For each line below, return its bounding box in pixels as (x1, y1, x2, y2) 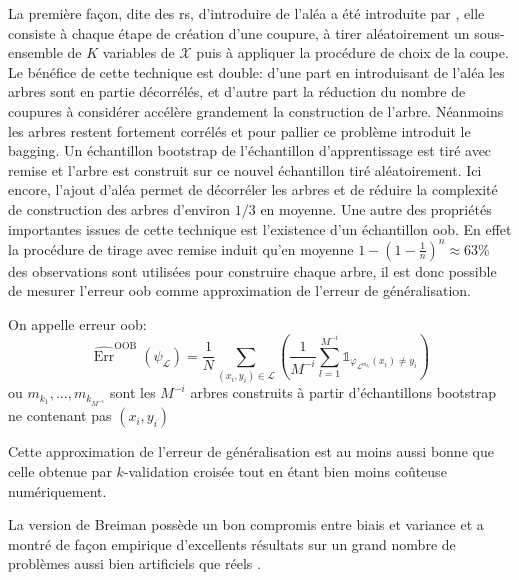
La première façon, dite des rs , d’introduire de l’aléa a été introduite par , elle (8, 3, 485, 23)
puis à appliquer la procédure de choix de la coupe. (196, 42, 509, 63)
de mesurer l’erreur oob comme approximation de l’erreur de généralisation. (8, 280, 471, 301)
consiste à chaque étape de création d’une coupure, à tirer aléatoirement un (8, 22, 470, 43)
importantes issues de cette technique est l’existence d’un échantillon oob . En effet (8, 218, 512, 239)
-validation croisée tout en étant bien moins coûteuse (123, 461, 447, 482)
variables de (102, 42, 175, 63)
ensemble (8, 42, 63, 63)
